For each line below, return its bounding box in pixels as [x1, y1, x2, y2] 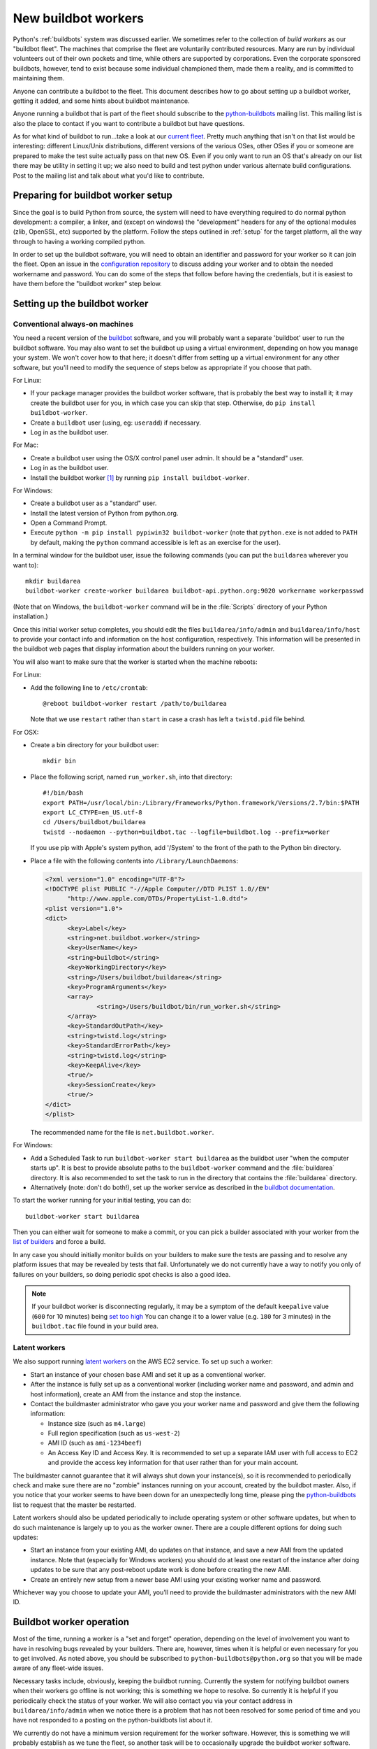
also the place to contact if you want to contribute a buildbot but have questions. [13, 119, 245, 127]
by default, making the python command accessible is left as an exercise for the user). [30, 538, 281, 546]
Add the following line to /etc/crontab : [30, 683, 148, 692]
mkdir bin [43, 757, 76, 765]
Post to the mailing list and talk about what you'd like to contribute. [13, 171, 205, 180]
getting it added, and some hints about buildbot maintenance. [13, 97, 190, 105]
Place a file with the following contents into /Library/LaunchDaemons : [30, 856, 239, 865]
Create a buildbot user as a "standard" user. [30, 499, 157, 507]
